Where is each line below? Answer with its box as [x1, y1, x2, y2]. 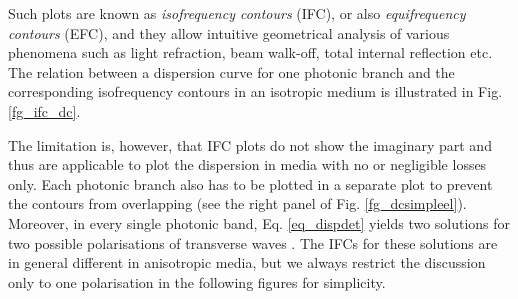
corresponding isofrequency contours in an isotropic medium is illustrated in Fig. [8, 81, 503, 102]
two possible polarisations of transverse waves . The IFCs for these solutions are [8, 232, 498, 253]
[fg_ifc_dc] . [8, 100, 81, 121]
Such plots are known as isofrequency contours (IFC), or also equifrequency [8, 3, 466, 23]
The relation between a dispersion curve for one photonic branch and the [8, 61, 455, 82]
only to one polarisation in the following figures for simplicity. [8, 271, 386, 292]
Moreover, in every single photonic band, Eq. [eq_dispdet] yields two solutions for [8, 212, 511, 233]
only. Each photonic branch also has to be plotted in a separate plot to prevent [8, 173, 493, 194]
